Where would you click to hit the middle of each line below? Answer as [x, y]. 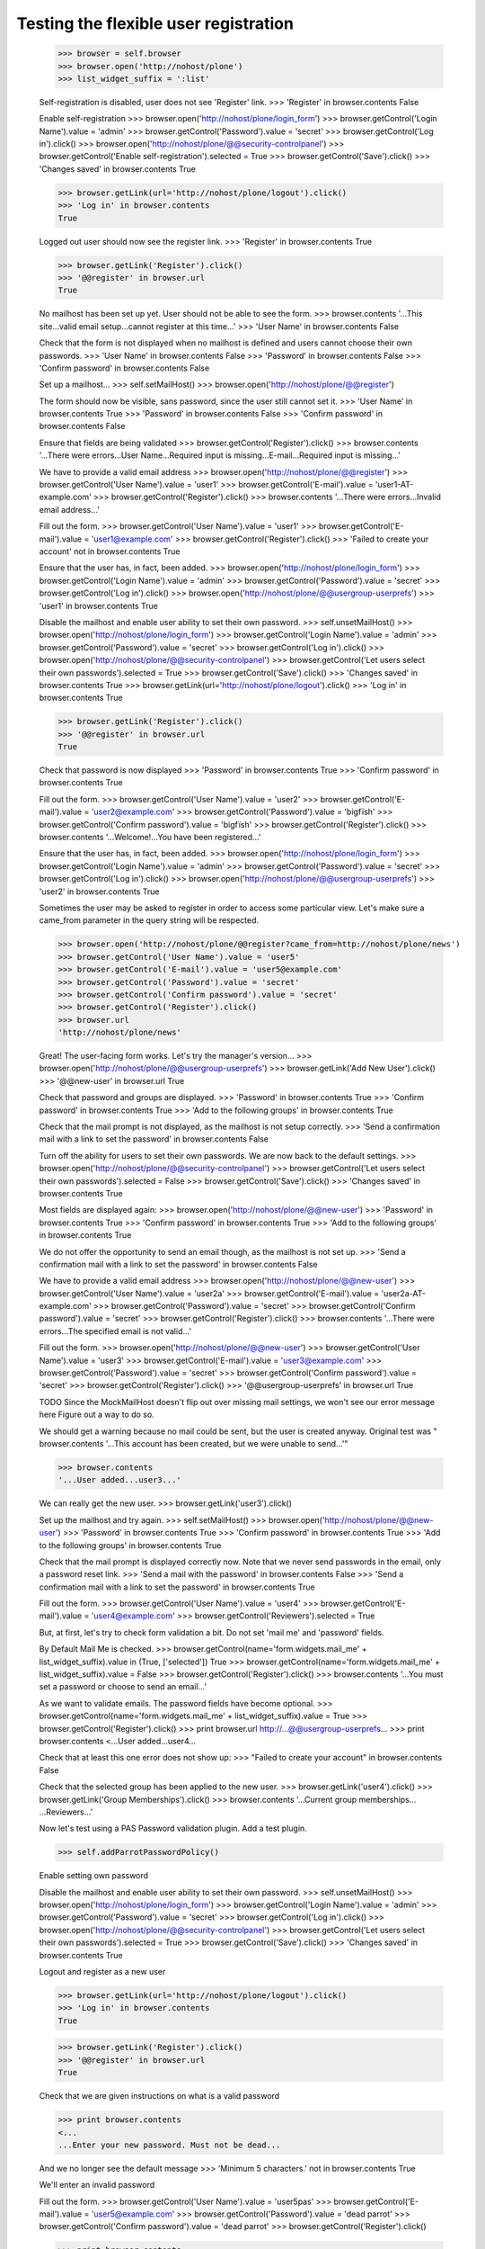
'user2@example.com [132, 812]
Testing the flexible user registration [155, 23]
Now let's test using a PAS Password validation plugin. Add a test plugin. [173, 1828]
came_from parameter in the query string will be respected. [149, 920]
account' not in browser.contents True [110, 551]
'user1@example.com [131, 539]
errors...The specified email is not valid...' [115, 1331]
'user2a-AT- [403, 1293]
